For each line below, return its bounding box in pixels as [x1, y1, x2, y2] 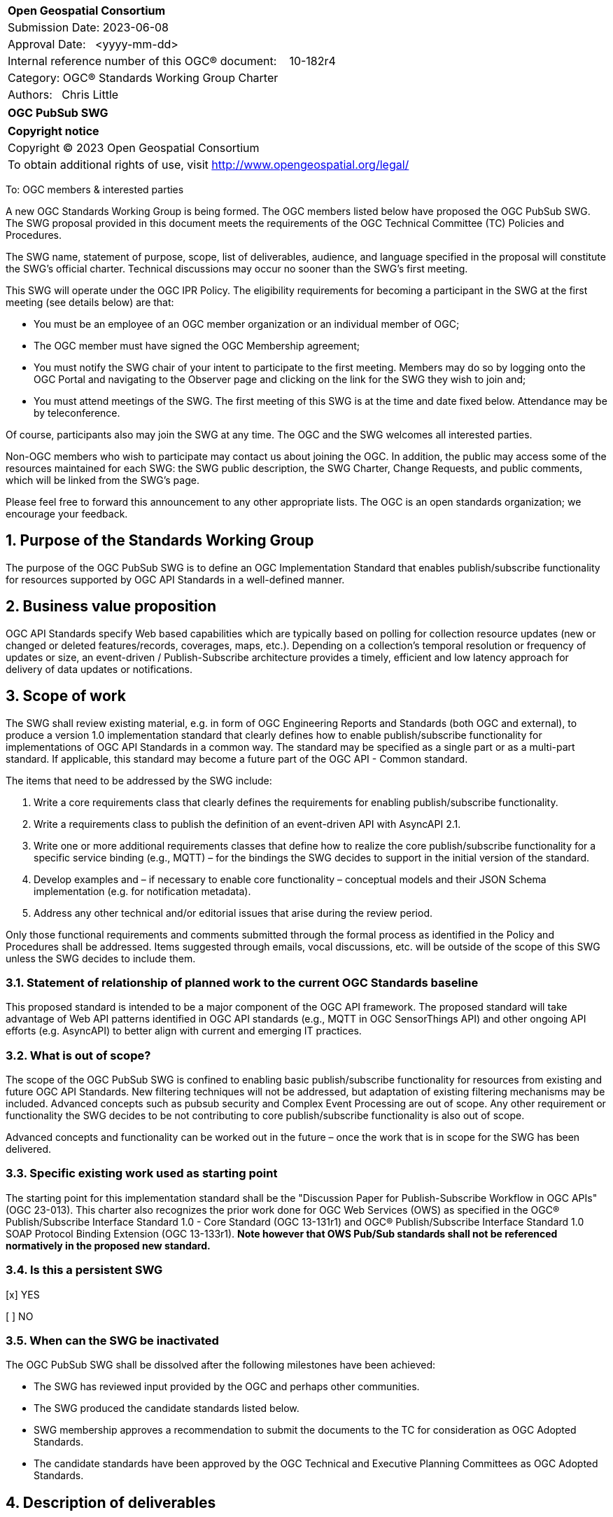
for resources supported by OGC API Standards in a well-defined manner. [6, 573, 345, 586]
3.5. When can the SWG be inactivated [6, 1333, 219, 1348]
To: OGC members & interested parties [6, 183, 184, 195]
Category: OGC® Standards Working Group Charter [8, 71, 279, 85]
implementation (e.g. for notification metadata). [34, 885, 251, 897]
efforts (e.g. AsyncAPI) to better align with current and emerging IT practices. [6, 1025, 362, 1037]
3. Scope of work [6, 687, 126, 705]
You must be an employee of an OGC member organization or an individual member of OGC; [34, 318, 460, 330]
